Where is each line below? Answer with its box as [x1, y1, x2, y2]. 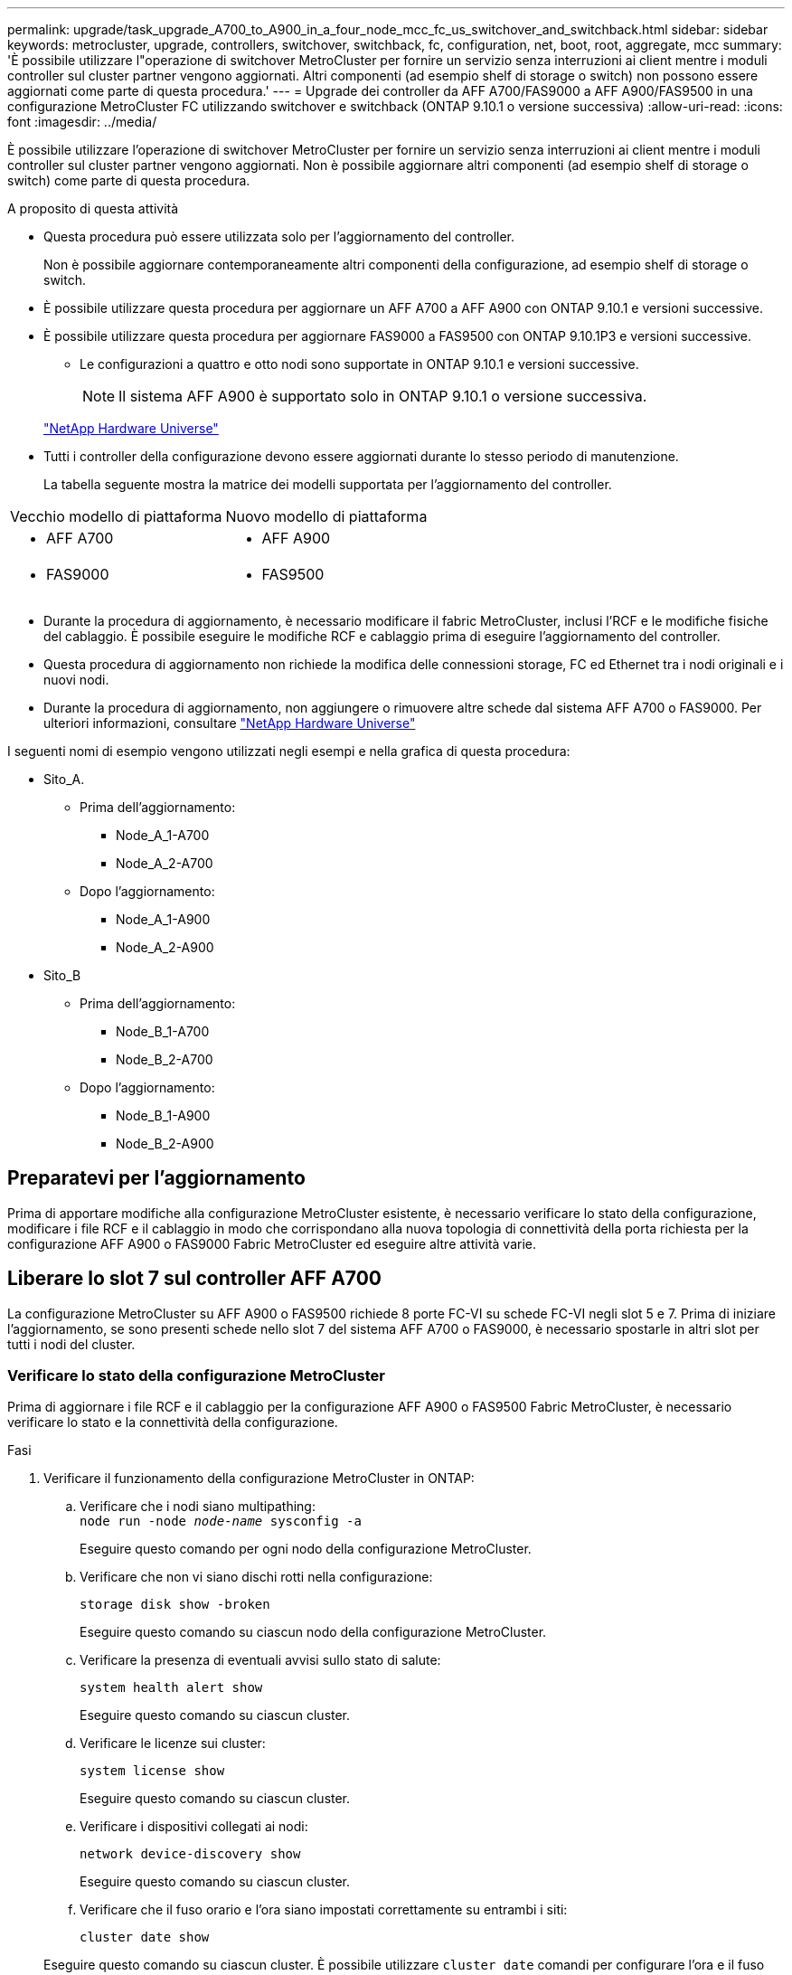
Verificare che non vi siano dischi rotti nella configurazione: [80, 1569, 433, 1585]
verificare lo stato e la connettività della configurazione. [7, 1414, 338, 1431]
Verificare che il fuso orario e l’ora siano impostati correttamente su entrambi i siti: [80, 1902, 568, 1918]
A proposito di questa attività [7, 201, 179, 216]
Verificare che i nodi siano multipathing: [80, 1498, 316, 1515]
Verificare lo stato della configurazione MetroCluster [7, 1366, 385, 1385]
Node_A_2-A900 [116, 940, 214, 955]
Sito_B [43, 968, 81, 983]
